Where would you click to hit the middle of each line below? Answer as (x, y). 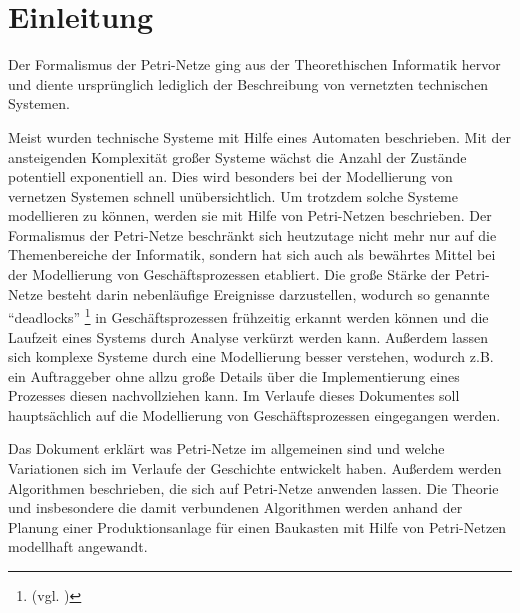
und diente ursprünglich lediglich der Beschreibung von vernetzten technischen (248, 83)
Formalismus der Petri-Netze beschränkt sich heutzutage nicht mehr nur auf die (252, 234)
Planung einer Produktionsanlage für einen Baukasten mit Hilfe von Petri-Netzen (257, 526)
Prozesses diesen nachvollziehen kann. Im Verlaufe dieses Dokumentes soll (234, 395)
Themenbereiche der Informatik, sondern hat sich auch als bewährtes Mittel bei (252, 254)
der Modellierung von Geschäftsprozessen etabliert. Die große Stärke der (229, 274)
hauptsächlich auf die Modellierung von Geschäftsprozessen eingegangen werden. (254, 414)
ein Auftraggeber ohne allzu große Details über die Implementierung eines (234, 375)
